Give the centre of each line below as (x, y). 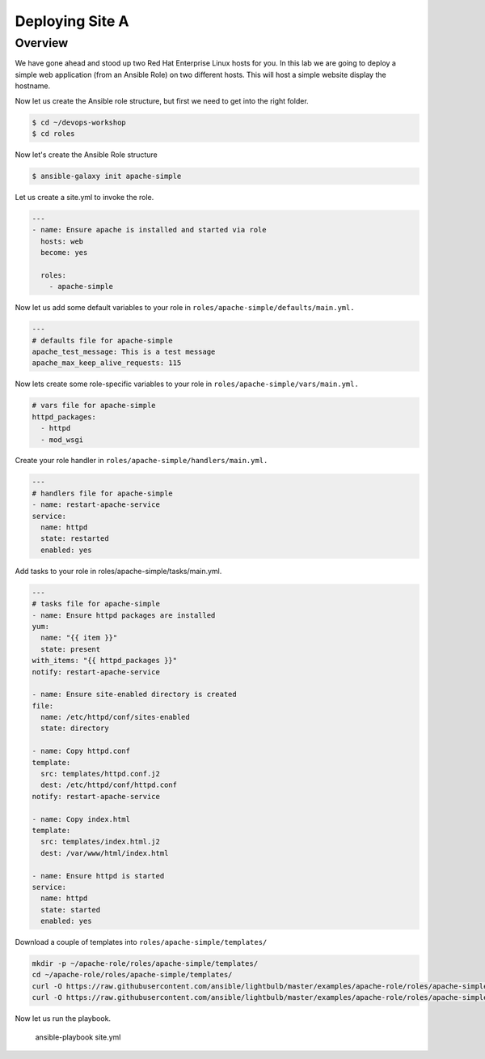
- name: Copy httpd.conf (81, 751)
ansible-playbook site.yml (78, 1037)
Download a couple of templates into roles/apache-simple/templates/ (141, 942)
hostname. (33, 86)
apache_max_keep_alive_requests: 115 (107, 363)
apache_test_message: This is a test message (124, 351)
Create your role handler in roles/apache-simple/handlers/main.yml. (141, 461)
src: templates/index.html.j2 (101, 842)
